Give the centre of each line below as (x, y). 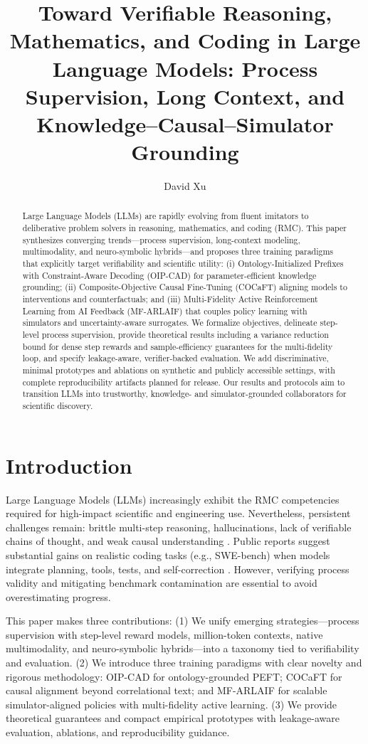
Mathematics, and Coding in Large (185, 40)
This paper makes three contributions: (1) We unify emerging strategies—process (183, 621)
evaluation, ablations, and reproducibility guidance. (118, 732)
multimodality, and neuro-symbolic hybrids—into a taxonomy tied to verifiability (183, 648)
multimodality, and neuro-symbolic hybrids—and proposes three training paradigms (178, 251)
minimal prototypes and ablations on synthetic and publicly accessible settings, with (179, 370)
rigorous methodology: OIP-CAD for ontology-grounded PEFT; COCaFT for (174, 676)
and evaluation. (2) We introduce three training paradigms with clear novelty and (184, 663)
